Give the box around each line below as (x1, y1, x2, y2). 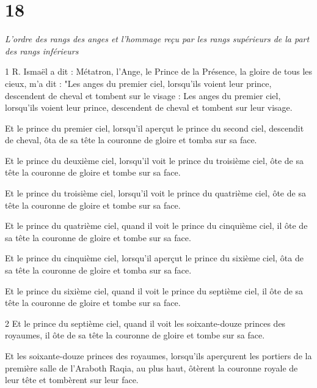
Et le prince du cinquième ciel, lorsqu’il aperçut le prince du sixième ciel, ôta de (5, 252, 304, 264)
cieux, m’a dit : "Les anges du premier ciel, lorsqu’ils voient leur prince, (5, 76, 272, 89)
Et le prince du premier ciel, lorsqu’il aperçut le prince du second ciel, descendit (5, 121, 304, 134)
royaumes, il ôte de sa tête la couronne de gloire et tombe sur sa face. (5, 329, 265, 341)
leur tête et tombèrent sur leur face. (5, 373, 139, 386)
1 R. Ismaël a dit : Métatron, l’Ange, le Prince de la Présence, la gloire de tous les (5, 65, 313, 78)
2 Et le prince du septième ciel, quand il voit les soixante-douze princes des (5, 316, 286, 329)
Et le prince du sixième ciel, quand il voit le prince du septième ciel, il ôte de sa (5, 284, 304, 297)
